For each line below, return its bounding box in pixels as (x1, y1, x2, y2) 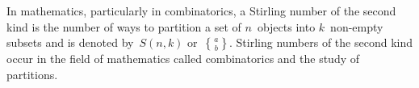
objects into (257, 18, 316, 35)
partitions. (6, 65, 58, 82)
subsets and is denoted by (6, 34, 134, 51)
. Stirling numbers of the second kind (229, 34, 413, 51)
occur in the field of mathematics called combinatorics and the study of (6, 50, 360, 67)
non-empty (330, 18, 383, 35)
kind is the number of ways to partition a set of (6, 18, 241, 35)
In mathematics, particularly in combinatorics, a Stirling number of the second (6, 2, 396, 19)
